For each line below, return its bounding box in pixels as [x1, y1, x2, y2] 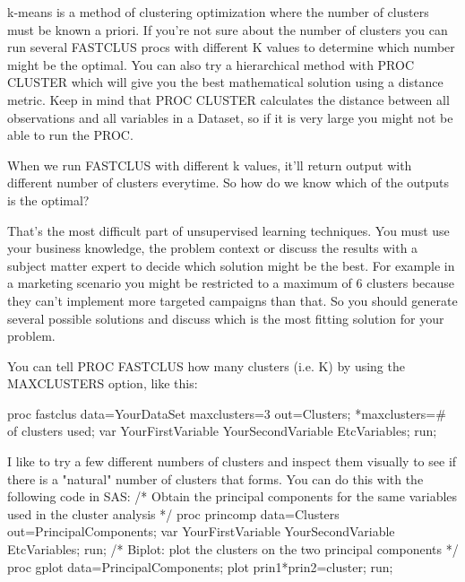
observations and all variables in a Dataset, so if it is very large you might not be [7, 108, 453, 126]
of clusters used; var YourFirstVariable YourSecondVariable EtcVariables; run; [7, 421, 437, 440]
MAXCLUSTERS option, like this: [7, 374, 198, 393]
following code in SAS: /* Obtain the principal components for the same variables [7, 487, 458, 506]
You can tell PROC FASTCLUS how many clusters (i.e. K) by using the [7, 356, 405, 375]
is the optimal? [7, 190, 90, 209]
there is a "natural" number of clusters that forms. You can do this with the [7, 469, 424, 488]
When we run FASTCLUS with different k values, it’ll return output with [7, 155, 412, 174]
